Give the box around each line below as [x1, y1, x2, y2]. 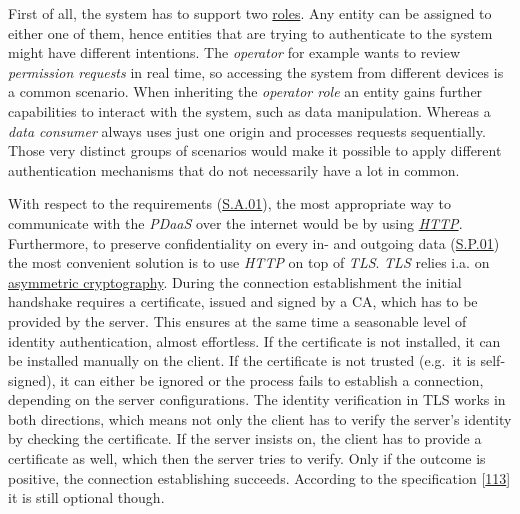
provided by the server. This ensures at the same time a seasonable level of [8, 310, 467, 331]
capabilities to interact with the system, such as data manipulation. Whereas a [8, 100, 491, 121]
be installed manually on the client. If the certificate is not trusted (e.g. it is [8, 350, 476, 371]
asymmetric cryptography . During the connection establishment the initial [8, 271, 462, 292]
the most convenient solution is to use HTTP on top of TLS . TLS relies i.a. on [8, 252, 490, 273]
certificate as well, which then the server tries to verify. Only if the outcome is [8, 448, 486, 469]
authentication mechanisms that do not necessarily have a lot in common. [8, 159, 460, 180]
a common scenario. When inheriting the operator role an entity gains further [8, 81, 483, 102]
